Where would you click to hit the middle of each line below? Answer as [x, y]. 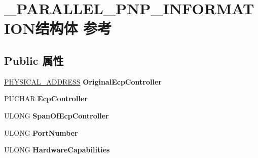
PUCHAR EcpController [46, 98]
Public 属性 [34, 60]
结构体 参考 [73, 28]
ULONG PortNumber [41, 132]
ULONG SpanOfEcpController [57, 115]
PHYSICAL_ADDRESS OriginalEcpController [83, 81]
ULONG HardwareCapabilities [57, 150]
